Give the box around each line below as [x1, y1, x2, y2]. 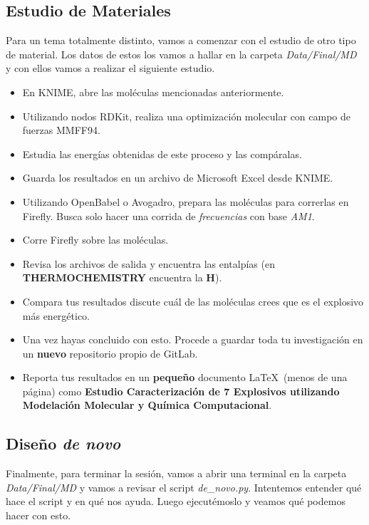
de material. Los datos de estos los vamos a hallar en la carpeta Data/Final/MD [6, 46, 357, 61]
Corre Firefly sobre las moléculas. [22, 232, 169, 247]
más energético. [22, 308, 90, 323]
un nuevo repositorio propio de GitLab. [22, 345, 198, 360]
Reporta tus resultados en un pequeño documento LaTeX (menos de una [22, 370, 348, 385]
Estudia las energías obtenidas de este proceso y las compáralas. [22, 146, 302, 161]
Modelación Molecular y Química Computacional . [22, 397, 272, 412]
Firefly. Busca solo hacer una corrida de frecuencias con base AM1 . [22, 208, 315, 223]
